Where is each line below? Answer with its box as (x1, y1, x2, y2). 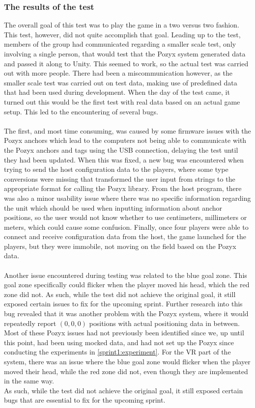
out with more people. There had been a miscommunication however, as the (4, 68, 232, 78)
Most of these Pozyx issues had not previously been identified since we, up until (4, 327, 244, 338)
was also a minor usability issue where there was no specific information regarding (4, 192, 251, 203)
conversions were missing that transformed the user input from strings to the (4, 173, 235, 184)
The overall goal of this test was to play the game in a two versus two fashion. (4, 20, 239, 30)
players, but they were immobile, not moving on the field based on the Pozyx (4, 241, 236, 251)
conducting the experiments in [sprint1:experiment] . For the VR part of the (4, 347, 231, 357)
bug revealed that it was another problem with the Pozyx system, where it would (4, 308, 249, 319)
